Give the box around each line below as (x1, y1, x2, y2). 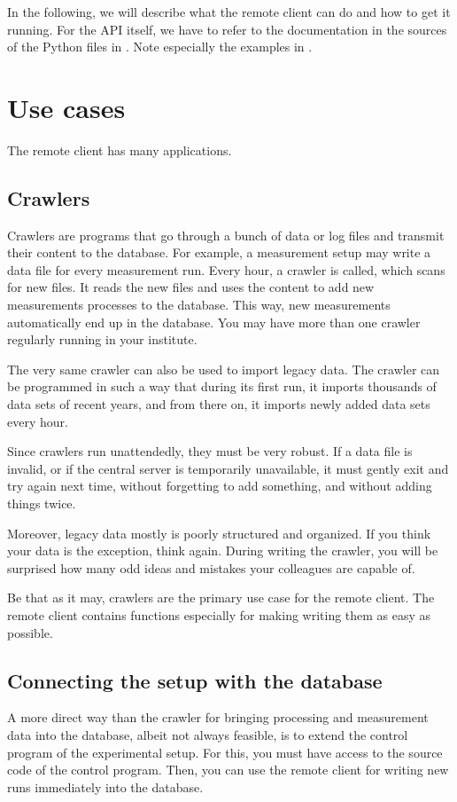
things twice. (7, 494, 76, 513)
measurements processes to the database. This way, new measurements (7, 295, 391, 314)
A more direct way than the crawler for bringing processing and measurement (7, 708, 429, 727)
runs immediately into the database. (7, 777, 204, 796)
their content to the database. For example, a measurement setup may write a (7, 243, 431, 262)
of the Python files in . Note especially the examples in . (7, 37, 313, 56)
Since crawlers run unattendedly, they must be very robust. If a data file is (7, 442, 413, 460)
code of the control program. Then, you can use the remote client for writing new (7, 760, 449, 779)
